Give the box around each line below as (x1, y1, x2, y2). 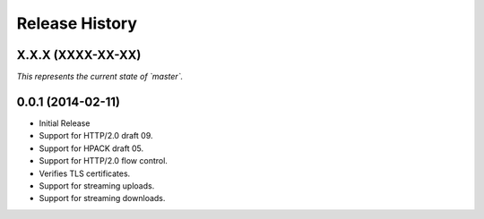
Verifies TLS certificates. (39, 168, 131, 179)
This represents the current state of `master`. (16, 72, 184, 82)
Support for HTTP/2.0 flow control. (39, 156, 168, 166)
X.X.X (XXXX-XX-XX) (16, 47, 142, 63)
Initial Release (39, 117, 91, 129)
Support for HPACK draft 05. (39, 143, 143, 154)
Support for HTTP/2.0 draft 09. (39, 131, 153, 141)
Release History (16, 13, 138, 33)
